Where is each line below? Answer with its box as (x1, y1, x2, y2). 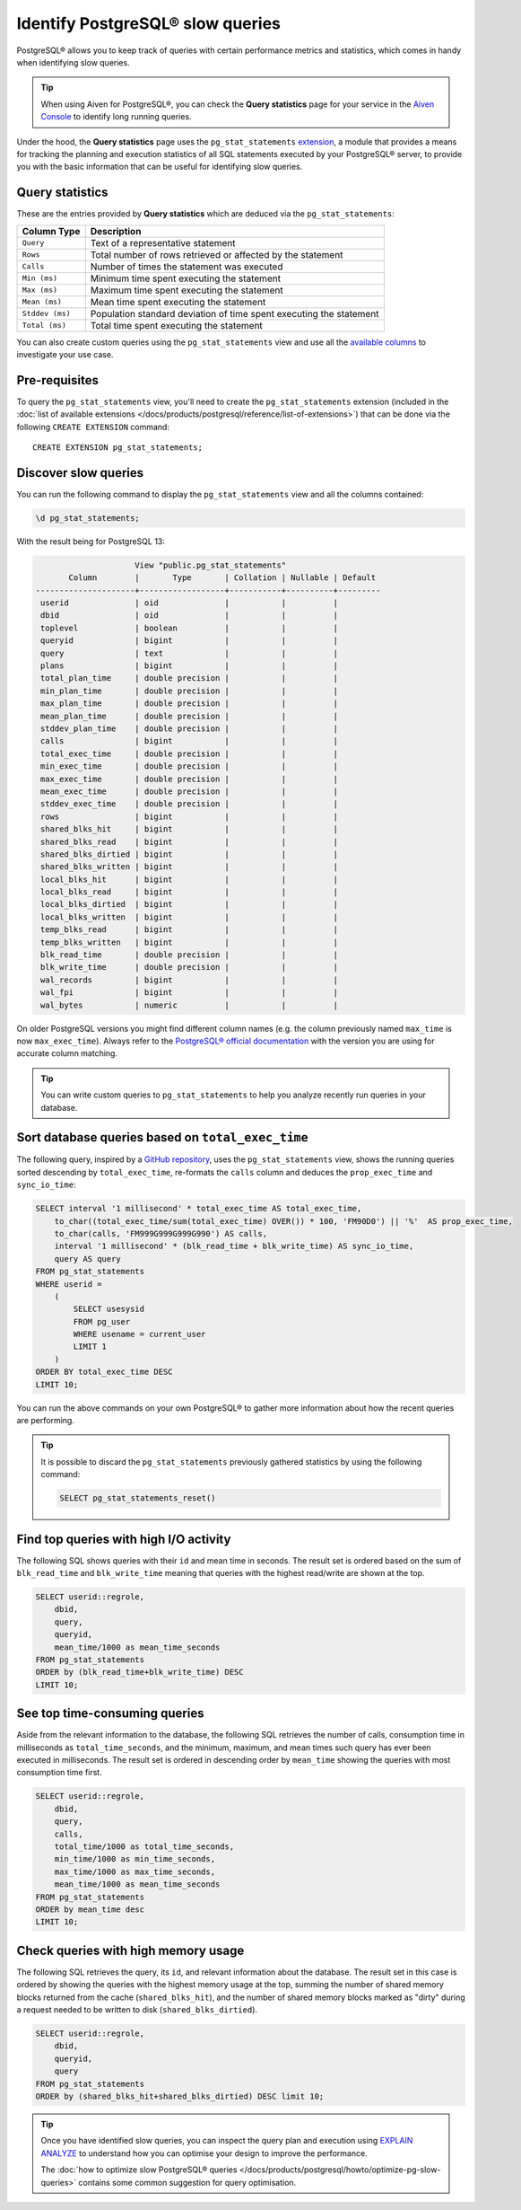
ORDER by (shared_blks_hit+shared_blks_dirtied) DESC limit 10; (35, 2091, 325, 2101)
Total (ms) (22, 321, 67, 330)
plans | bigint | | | (40, 661, 339, 671)
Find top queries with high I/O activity (16, 1531, 231, 1546)
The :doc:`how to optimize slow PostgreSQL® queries (40, 2164, 238, 2175)
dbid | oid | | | (40, 611, 339, 621)
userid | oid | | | (40, 598, 339, 608)
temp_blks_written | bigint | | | (40, 937, 339, 947)
